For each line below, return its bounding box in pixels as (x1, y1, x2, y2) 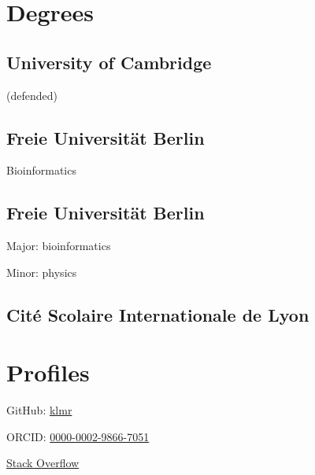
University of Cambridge (6, 50, 212, 74)
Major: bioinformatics (6, 237, 111, 254)
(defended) (6, 87, 57, 103)
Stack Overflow (6, 455, 80, 471)
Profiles (6, 356, 90, 388)
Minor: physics (6, 263, 77, 280)
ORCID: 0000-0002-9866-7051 (6, 428, 150, 444)
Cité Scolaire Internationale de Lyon (6, 302, 309, 326)
